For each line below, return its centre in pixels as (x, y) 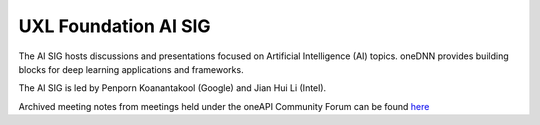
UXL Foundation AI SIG (114, 26)
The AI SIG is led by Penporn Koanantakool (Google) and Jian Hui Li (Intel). (172, 88)
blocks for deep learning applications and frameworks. (131, 69)
